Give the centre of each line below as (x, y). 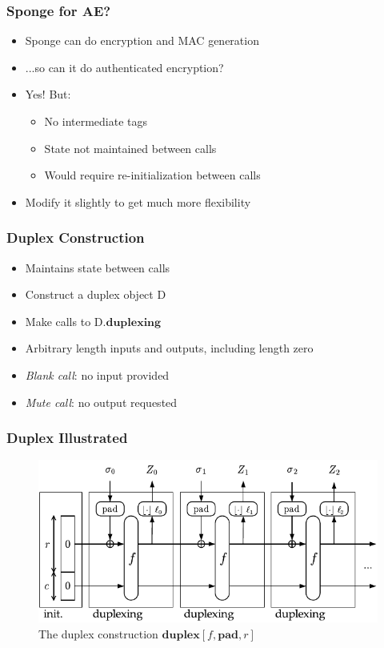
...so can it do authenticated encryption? (124, 67)
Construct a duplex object (89, 294)
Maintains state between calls (98, 267)
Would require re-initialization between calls (152, 175)
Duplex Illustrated (67, 438)
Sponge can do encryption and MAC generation (142, 40)
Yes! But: (48, 94)
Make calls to (58, 321)
